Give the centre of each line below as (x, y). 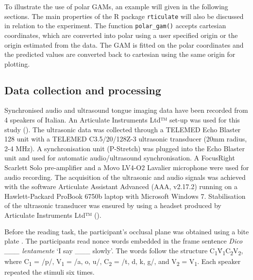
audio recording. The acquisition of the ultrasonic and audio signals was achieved (125, 177)
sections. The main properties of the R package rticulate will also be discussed (124, 16)
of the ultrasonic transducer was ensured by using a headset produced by (113, 205)
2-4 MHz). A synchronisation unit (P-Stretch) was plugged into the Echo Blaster (125, 148)
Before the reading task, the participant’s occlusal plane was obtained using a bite (127, 231)
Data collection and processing (83, 90)
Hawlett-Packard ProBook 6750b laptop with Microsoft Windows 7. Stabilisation (125, 196)
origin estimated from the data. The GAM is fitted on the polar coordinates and (124, 44)
